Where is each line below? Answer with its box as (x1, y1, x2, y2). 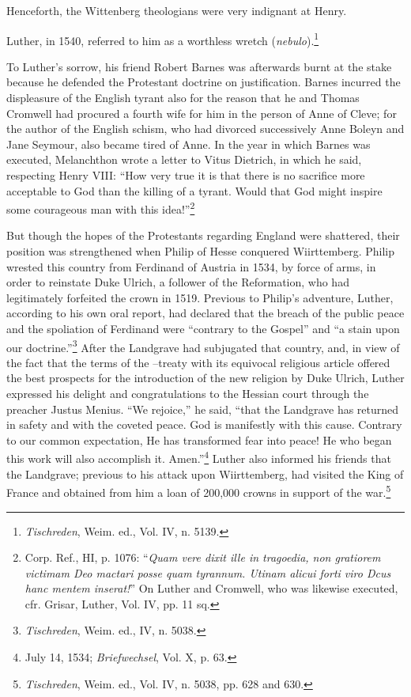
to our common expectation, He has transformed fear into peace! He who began (6, 431, 392, 448)
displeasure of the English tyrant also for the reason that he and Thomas (6, 89, 360, 106)
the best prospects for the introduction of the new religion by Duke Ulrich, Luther (6, 369, 405, 386)
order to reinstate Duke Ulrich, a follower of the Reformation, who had (6, 274, 349, 290)
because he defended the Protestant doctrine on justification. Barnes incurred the (6, 74, 401, 90)
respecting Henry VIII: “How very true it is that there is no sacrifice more (6, 167, 365, 183)
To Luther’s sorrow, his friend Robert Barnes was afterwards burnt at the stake (6, 58, 392, 74)
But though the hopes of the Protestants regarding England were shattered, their (6, 227, 400, 244)
